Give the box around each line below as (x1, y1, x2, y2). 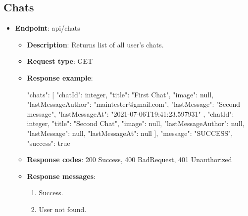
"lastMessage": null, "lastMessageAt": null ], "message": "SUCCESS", (27, 128, 233, 138)
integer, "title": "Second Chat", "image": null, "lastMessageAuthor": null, (27, 118, 245, 129)
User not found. (39, 204, 87, 214)
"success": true (27, 137, 70, 148)
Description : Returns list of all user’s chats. (27, 39, 164, 49)
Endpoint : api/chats (15, 23, 80, 33)
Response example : (27, 72, 93, 83)
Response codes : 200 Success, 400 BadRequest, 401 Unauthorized (27, 154, 232, 165)
